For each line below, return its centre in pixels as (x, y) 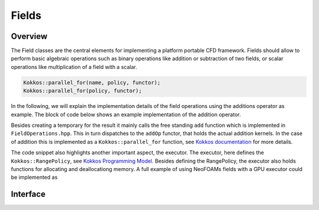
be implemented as (34, 178)
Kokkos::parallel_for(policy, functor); (82, 91)
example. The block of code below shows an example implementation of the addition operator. (126, 114)
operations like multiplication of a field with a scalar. (74, 67)
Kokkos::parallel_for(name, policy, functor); (92, 82)
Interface (28, 194)
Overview (29, 36)
